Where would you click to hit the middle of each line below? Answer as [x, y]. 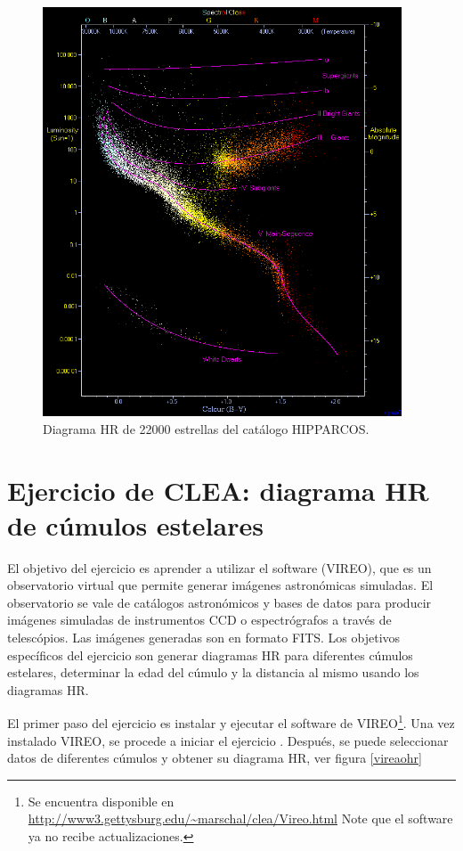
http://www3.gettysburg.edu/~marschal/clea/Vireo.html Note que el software [240, 818]
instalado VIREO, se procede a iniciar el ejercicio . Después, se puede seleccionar [228, 740]
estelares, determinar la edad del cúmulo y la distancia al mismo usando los [213, 672]
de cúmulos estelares [135, 524]
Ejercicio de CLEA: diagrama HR [218, 490]
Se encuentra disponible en [101, 801]
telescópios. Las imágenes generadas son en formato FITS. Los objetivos [204, 638]
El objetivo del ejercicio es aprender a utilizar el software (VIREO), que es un [219, 567]
